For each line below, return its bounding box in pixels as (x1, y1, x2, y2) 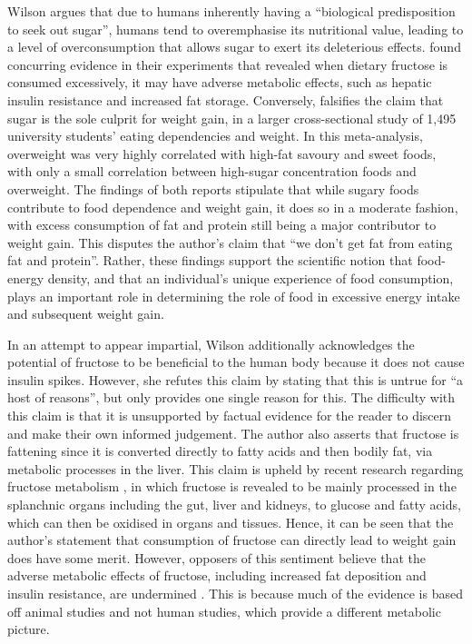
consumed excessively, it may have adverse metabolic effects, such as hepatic (7, 73, 432, 92)
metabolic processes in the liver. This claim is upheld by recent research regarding (7, 459, 464, 478)
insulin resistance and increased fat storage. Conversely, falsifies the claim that (7, 90, 444, 109)
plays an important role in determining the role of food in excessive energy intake (7, 286, 460, 305)
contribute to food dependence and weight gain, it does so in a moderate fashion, (7, 197, 458, 216)
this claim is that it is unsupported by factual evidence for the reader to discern (7, 406, 452, 425)
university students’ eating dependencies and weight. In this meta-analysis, (7, 126, 423, 145)
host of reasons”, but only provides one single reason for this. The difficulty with (7, 388, 456, 407)
